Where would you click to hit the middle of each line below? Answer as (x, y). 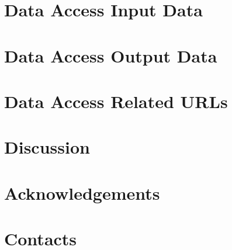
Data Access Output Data (111, 55)
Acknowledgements (82, 192)
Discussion (47, 147)
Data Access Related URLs (116, 101)
